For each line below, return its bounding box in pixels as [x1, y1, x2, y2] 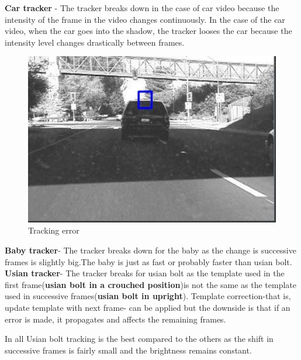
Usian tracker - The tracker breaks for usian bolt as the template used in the [5, 267, 285, 279]
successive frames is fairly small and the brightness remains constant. [5, 344, 252, 356]
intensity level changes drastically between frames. [5, 36, 185, 48]
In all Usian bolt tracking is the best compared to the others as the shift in [5, 332, 274, 345]
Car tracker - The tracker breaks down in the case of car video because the [5, 2, 279, 13]
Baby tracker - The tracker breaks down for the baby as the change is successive [5, 244, 296, 256]
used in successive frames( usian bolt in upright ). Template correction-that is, [5, 290, 291, 302]
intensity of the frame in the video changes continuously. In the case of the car [5, 13, 285, 25]
